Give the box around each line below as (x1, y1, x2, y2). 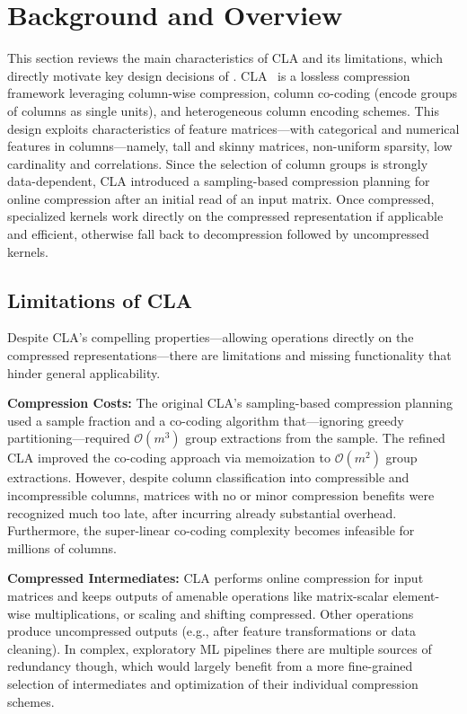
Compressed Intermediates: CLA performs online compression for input (7, 569, 424, 587)
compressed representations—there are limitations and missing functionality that (7, 346, 452, 365)
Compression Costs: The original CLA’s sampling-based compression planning (7, 393, 454, 412)
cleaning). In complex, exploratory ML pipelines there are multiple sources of (7, 639, 432, 657)
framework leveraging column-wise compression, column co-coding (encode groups (7, 84, 457, 102)
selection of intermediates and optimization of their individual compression (7, 674, 419, 692)
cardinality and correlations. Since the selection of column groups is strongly (7, 154, 428, 172)
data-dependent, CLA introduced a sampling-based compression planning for (7, 172, 430, 190)
